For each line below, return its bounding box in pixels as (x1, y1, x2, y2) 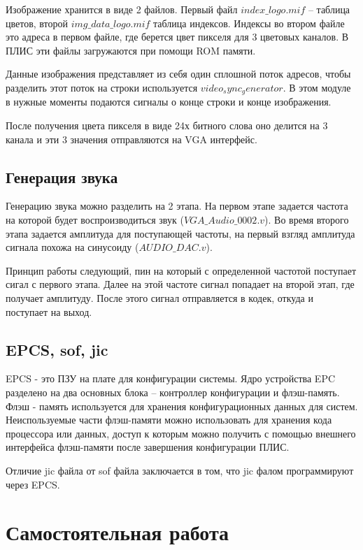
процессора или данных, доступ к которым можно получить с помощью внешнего (6, 426, 356, 440)
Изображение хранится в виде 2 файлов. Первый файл (6, 2, 238, 16)
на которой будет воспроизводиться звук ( (6, 212, 184, 226)
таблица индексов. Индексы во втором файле (153, 15, 345, 30)
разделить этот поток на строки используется (6, 80, 198, 94)
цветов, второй (6, 15, 69, 30)
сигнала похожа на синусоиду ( (6, 240, 139, 254)
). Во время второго (264, 212, 349, 226)
